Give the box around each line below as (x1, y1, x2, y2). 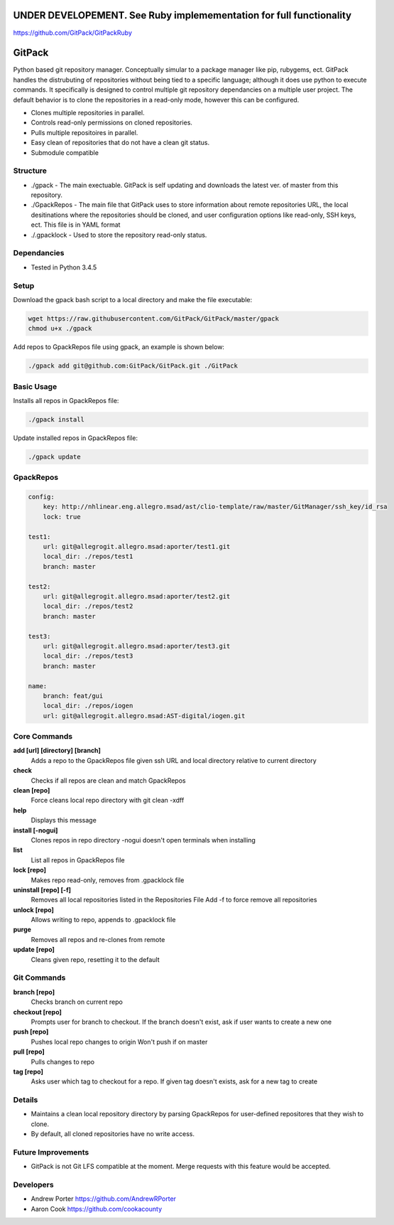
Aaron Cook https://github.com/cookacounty (31, 1204, 163, 1213)
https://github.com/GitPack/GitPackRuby (13, 28, 133, 37)
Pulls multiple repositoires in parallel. (31, 128, 138, 137)
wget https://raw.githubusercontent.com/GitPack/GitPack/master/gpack (28, 314, 280, 323)
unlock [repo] (13, 905, 55, 914)
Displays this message (31, 816, 97, 825)
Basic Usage (13, 381, 58, 391)
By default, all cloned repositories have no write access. (31, 1130, 195, 1138)
